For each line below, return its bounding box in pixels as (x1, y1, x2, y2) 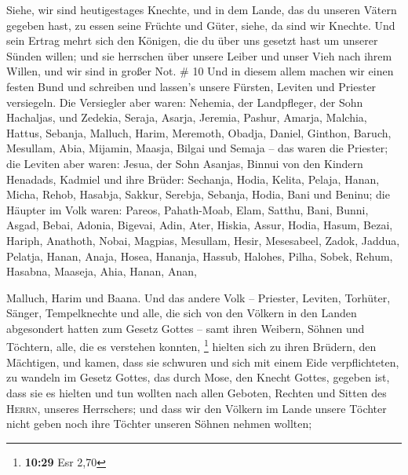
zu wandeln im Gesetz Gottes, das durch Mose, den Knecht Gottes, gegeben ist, (6, 369, 390, 385)
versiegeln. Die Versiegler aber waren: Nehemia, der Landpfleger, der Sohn (6, 93, 363, 110)
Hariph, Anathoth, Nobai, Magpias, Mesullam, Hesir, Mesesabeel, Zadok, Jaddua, (6, 232, 400, 248)
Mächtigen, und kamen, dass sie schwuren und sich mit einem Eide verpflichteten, (6, 353, 399, 370)
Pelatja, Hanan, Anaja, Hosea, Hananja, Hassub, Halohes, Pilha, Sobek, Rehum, (6, 247, 393, 264)
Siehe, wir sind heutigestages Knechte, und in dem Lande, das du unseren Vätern (6, 2, 397, 17)
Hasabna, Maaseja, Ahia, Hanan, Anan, (6, 263, 197, 280)
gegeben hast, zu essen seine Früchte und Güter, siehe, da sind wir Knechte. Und (6, 16, 395, 33)
